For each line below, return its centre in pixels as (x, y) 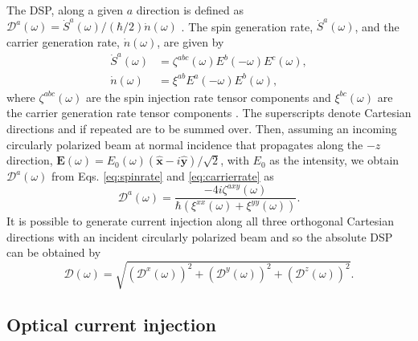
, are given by (191, 41)
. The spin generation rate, (247, 26)
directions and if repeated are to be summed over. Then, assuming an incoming (202, 128)
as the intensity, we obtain (334, 160)
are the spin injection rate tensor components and (208, 97)
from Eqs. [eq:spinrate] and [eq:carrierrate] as (163, 176)
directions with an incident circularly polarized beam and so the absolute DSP (200, 236)
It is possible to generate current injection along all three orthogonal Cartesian (200, 221)
